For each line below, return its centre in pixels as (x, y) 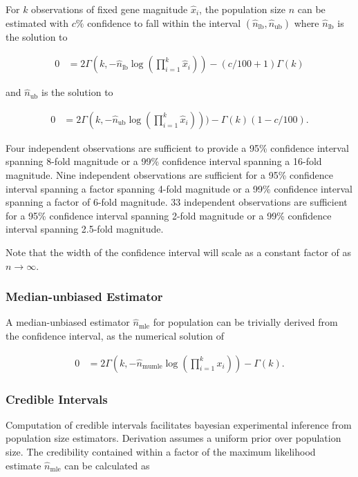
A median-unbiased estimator (68, 322)
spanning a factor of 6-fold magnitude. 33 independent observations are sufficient (177, 202)
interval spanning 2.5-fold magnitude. (85, 229)
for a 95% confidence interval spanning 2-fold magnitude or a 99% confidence (169, 215)
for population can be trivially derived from (245, 322)
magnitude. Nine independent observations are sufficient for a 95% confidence (170, 175)
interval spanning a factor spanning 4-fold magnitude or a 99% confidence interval (179, 188)
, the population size (243, 9)
